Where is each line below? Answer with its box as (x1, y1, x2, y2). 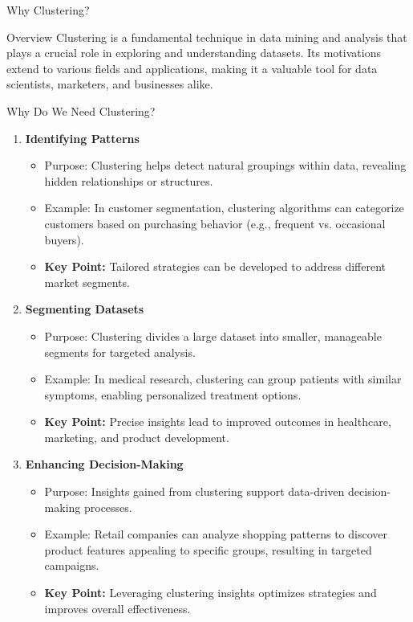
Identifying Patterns (25, 129, 140, 146)
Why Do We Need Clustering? (6, 102, 156, 119)
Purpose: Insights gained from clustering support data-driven (44, 483, 345, 500)
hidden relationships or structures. (44, 172, 213, 189)
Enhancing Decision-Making (25, 456, 184, 473)
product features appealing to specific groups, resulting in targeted (44, 541, 372, 558)
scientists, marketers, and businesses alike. (6, 76, 213, 92)
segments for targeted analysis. (44, 343, 196, 360)
